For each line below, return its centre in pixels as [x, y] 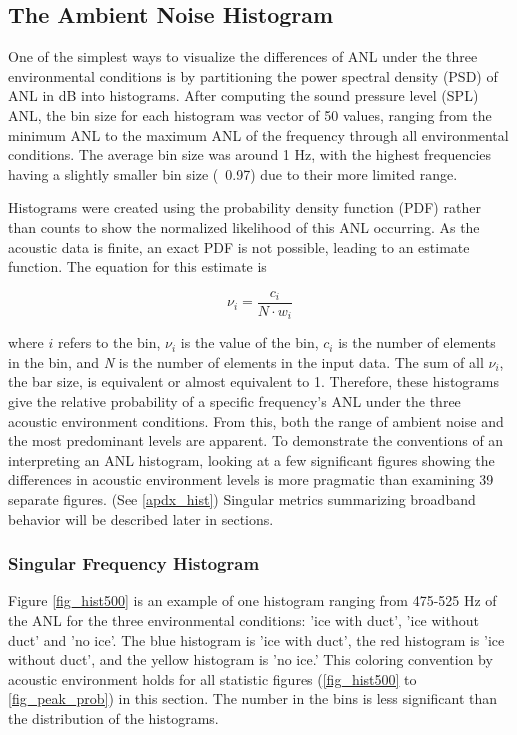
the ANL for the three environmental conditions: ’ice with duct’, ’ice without [243, 620]
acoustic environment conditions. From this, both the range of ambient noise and [256, 420]
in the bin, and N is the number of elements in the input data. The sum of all [246, 361]
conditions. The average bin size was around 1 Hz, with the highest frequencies [250, 154]
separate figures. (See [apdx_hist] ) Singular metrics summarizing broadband [242, 499]
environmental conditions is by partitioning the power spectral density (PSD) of [253, 75]
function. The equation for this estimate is [137, 266]
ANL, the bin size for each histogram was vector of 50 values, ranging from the [250, 114]
